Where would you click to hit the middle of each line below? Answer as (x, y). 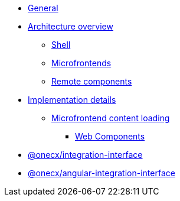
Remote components (92, 81)
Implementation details (72, 100)
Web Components (110, 136)
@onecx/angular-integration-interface (102, 173)
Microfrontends (81, 63)
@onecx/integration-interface (85, 155)
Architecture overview (71, 26)
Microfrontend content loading (111, 118)
